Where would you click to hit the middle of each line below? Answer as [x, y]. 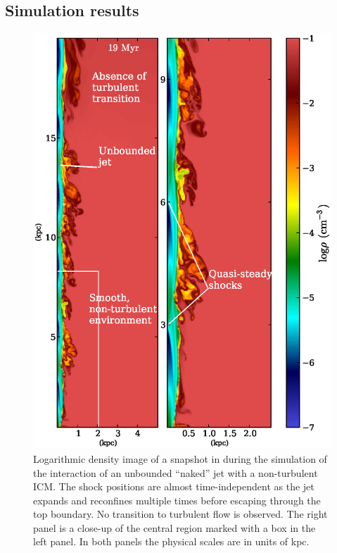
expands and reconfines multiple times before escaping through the [177, 500]
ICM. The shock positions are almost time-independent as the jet [174, 486]
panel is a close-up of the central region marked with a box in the [174, 527]
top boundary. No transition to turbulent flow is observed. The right [180, 514]
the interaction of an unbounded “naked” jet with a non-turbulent [176, 472]
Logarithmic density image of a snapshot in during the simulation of [180, 458]
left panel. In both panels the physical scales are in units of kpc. [171, 541]
